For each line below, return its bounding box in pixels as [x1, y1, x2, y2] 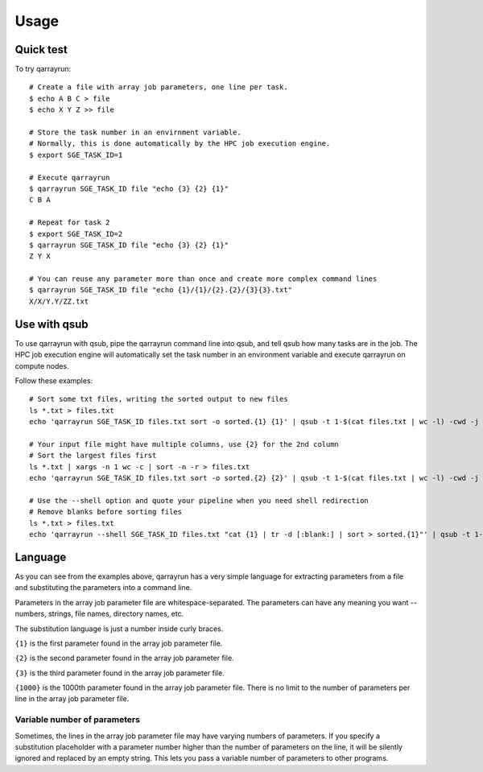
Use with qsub [14, 317, 89, 331]
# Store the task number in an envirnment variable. [29, 128, 242, 137]
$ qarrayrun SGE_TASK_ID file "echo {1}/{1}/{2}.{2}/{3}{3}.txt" [29, 286, 293, 295]
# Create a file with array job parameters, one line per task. [29, 83, 289, 92]
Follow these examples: [14, 375, 93, 386]
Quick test [14, 43, 68, 56]
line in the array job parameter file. [14, 694, 130, 704]
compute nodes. [14, 361, 69, 370]
